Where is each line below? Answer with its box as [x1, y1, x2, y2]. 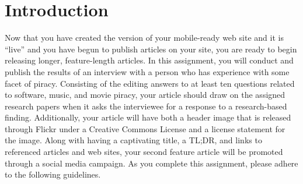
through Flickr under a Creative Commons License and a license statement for [5, 122, 285, 135]
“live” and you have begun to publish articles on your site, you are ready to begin [5, 43, 297, 55]
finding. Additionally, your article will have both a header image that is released [5, 111, 291, 123]
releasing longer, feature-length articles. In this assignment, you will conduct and [5, 54, 294, 66]
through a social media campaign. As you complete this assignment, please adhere [5, 157, 298, 169]
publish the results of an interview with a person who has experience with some [5, 65, 290, 77]
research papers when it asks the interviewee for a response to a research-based [5, 100, 287, 112]
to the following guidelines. [5, 168, 101, 181]
